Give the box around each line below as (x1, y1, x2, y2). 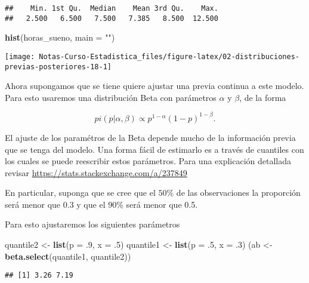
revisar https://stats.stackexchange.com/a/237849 (5, 166, 187, 179)
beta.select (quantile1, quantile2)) (5, 250, 131, 262)
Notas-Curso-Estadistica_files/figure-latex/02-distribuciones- (39, 52, 299, 61)
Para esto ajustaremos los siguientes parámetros (5, 218, 180, 230)
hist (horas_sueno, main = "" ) (5, 31, 115, 44)
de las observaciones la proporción (176, 186, 301, 199)
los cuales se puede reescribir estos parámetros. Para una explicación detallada (5, 155, 292, 167)
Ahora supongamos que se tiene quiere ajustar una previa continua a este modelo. (5, 79, 304, 92)
